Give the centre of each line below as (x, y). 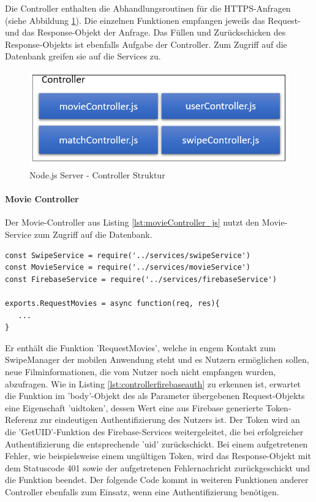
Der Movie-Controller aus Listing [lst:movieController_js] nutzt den (132, 222)
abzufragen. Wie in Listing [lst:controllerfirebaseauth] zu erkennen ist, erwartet (153, 383)
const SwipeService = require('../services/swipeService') (128, 255)
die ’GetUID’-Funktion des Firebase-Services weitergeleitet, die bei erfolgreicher (154, 431)
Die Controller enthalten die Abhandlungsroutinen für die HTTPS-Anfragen (148, 8)
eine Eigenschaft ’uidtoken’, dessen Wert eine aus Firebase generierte (134, 407)
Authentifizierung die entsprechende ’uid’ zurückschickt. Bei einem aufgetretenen (156, 443)
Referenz (21, 420)
